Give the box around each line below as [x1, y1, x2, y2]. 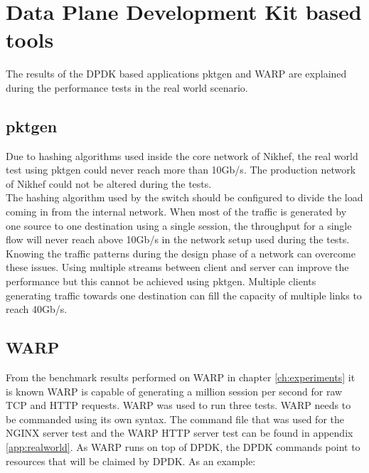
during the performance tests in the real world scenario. [6, 80, 248, 95]
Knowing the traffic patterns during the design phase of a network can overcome [6, 245, 355, 260]
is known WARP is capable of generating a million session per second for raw [6, 383, 343, 398]
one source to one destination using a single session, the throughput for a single [6, 218, 352, 233]
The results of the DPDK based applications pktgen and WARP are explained [6, 66, 347, 81]
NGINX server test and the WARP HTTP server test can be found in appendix [6, 425, 353, 440]
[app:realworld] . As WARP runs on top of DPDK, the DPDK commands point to [6, 440, 360, 454]
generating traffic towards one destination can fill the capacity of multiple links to [6, 287, 362, 302]
